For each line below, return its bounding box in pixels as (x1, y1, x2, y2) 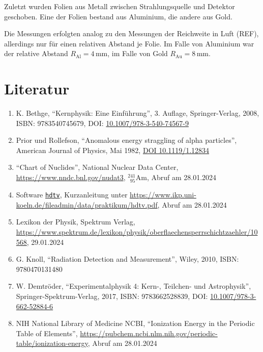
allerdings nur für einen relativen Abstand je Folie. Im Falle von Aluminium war (4, 38, 254, 48)
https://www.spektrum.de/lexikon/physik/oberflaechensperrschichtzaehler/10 (16, 227, 258, 237)
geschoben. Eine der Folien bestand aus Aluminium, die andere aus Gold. (4, 11, 232, 21)
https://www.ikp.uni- (130, 189, 196, 200)
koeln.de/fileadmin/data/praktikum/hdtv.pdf (16, 199, 158, 210)
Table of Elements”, (16, 328, 78, 338)
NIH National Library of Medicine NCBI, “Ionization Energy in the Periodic (16, 318, 255, 329)
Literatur (4, 78, 70, 99)
